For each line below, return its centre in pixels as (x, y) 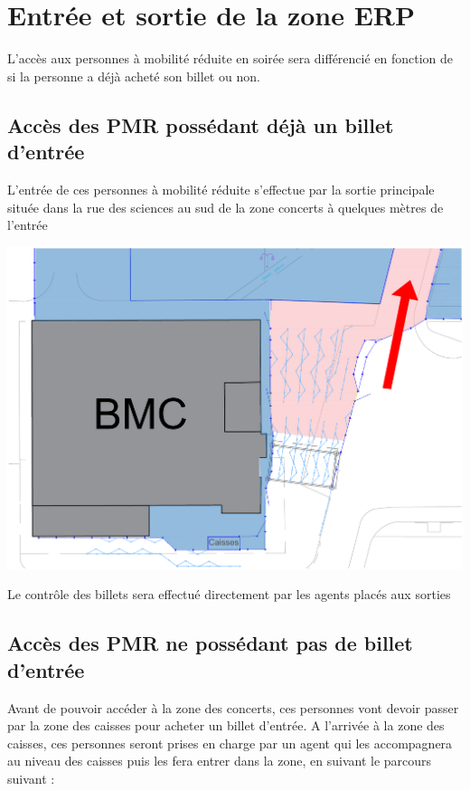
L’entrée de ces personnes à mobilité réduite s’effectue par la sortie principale (221, 189)
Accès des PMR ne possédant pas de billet (210, 643)
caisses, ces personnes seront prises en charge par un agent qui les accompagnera (230, 743)
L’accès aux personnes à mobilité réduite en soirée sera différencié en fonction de (230, 58)
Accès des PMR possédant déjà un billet (201, 124)
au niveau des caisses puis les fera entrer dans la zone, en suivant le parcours (220, 761)
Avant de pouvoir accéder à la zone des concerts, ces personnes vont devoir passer (233, 707)
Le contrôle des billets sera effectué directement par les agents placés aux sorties (229, 594)
